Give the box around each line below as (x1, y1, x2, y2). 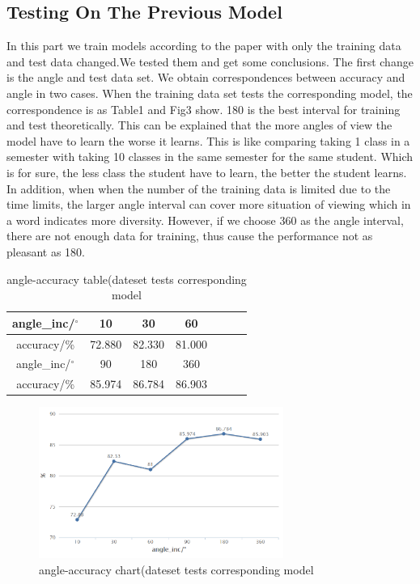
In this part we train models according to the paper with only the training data (6, 37, 401, 54)
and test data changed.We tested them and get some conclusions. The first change (6, 53, 414, 70)
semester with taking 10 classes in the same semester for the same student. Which (6, 148, 414, 165)
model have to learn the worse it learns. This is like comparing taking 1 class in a (6, 132, 410, 149)
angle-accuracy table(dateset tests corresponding (6, 270, 247, 287)
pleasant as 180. (6, 243, 85, 260)
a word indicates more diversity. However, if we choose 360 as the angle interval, (6, 211, 404, 228)
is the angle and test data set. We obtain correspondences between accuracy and (6, 69, 405, 86)
